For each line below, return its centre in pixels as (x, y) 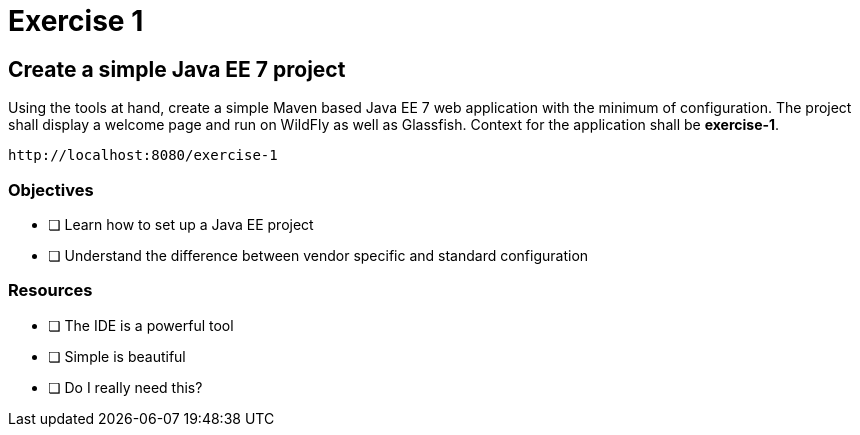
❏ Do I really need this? (125, 387)
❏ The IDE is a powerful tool (141, 325)
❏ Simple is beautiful (117, 356)
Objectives (51, 189)
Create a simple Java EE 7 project (177, 69)
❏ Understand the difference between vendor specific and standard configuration (318, 255)
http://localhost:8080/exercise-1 (143, 155)
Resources (50, 290)
